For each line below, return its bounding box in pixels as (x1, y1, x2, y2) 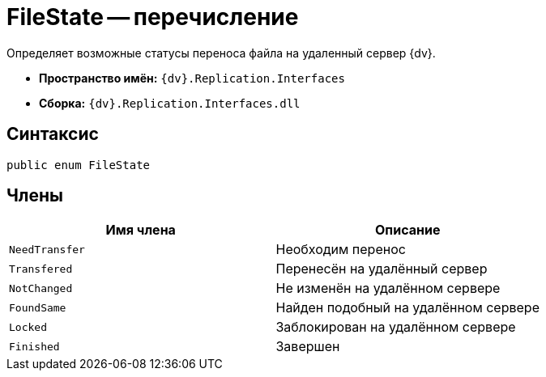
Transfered (9, 262, 73, 275)
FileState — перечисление (6, 3, 299, 31)
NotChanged (9, 282, 73, 294)
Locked (9, 320, 47, 333)
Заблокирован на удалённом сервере (275, 319, 516, 336)
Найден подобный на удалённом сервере (275, 299, 540, 316)
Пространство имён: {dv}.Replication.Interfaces (39, 70, 345, 85)
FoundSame (9, 301, 66, 314)
